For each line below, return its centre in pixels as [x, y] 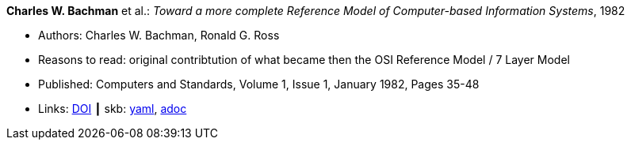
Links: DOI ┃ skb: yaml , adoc [113, 109]
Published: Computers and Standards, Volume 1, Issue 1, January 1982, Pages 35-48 [259, 84]
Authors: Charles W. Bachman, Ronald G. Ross [159, 35]
